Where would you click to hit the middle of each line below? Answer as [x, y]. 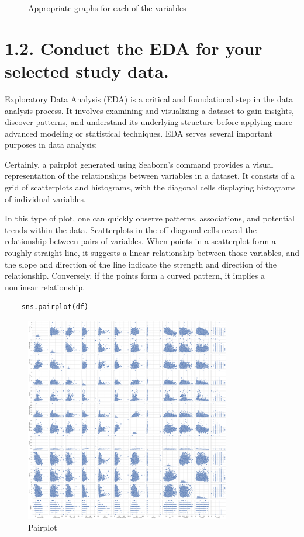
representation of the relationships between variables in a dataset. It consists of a [150, 176]
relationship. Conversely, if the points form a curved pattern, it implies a [135, 276]
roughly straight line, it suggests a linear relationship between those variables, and [152, 253]
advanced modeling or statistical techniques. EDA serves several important [139, 133]
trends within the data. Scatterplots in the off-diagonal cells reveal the [131, 229]
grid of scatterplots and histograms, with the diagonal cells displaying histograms [150, 187]
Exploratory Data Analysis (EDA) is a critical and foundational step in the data [149, 98]
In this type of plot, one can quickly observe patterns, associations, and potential [150, 218]
